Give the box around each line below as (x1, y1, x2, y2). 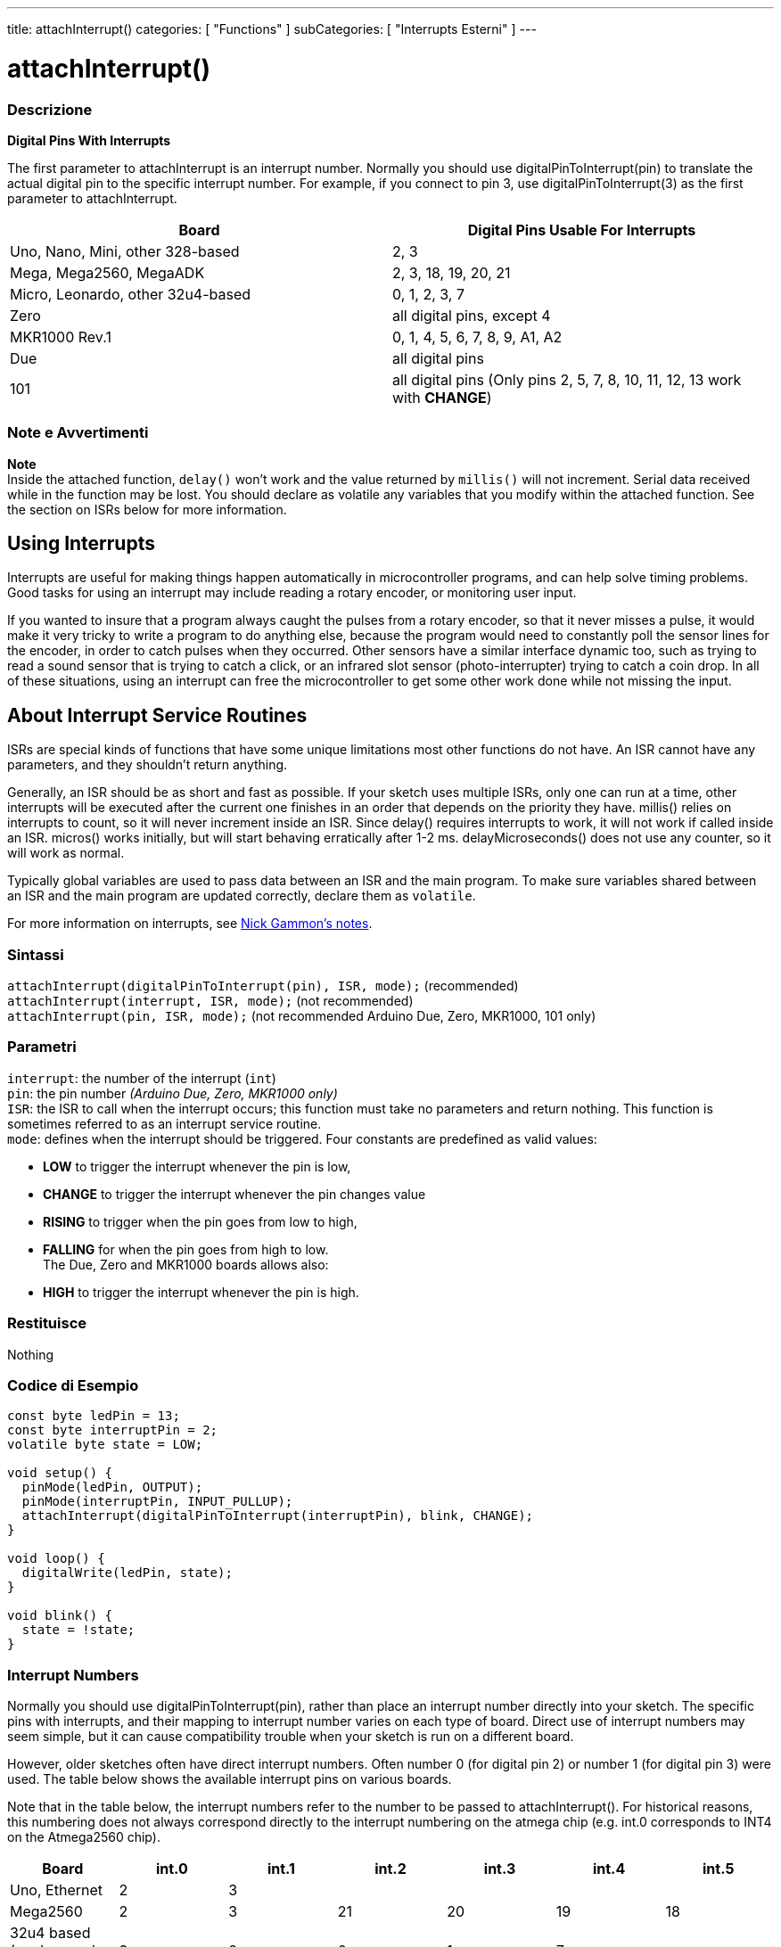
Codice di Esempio (7, 1376, 139, 1394)
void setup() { (7, 1466, 113, 1481)
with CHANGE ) (392, 388, 492, 407)
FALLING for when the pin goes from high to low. (43, 1241, 329, 1257)
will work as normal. (7, 845, 125, 861)
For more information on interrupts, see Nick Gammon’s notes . (7, 916, 373, 932)
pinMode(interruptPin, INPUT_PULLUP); (21, 1494, 293, 1509)
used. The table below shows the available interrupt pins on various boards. (7, 1771, 452, 1787)
